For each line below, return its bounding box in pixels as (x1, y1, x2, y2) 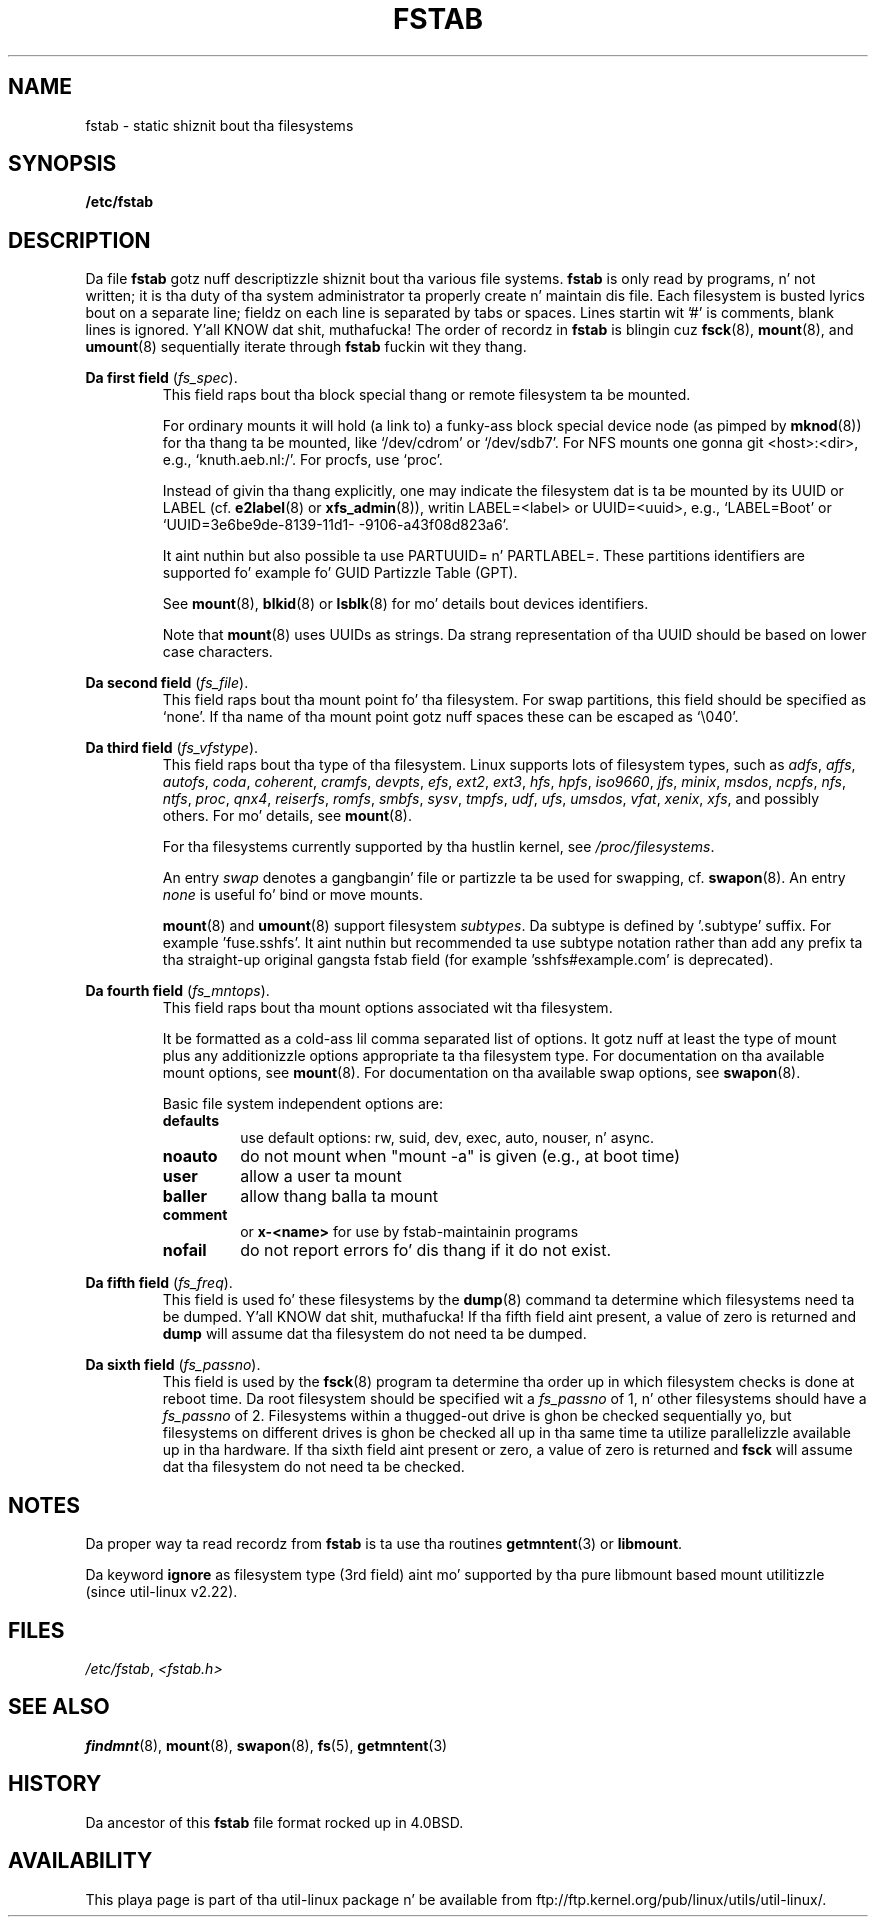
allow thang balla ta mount (240, 1186, 438, 1207)
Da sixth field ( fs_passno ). (85, 1356, 261, 1374)
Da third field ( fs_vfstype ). (85, 739, 259, 757)
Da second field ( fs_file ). (85, 674, 249, 692)
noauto (162, 1146, 218, 1167)
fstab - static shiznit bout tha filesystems (85, 116, 354, 134)
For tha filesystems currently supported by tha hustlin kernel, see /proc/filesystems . (162, 838, 715, 856)
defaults (162, 1112, 219, 1130)
